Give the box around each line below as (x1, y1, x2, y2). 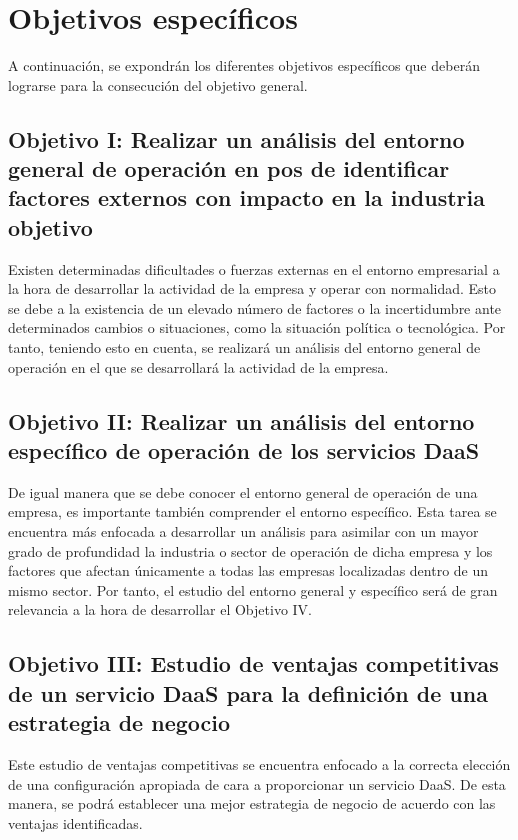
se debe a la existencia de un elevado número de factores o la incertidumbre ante (8, 297, 502, 318)
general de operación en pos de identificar (8, 153, 450, 184)
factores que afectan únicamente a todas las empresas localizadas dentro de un (8, 560, 489, 581)
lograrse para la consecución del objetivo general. (8, 74, 308, 95)
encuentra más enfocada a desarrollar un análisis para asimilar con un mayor (8, 521, 479, 542)
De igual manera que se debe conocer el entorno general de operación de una (8, 481, 478, 502)
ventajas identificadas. (8, 812, 143, 833)
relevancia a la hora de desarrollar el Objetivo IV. (8, 599, 312, 620)
